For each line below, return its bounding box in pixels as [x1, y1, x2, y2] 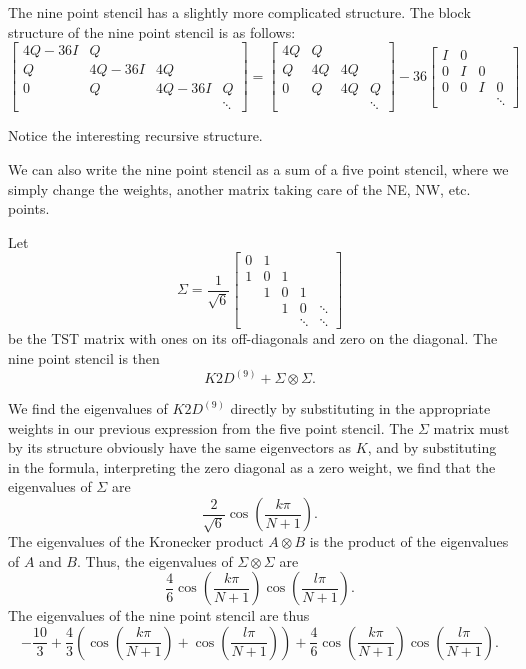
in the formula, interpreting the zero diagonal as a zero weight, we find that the [8, 456, 496, 477]
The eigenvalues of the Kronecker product [8, 531, 264, 552]
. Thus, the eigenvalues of [77, 550, 233, 571]
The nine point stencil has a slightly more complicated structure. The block [8, 2, 471, 22]
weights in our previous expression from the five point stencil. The [8, 417, 414, 438]
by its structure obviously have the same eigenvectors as [8, 437, 352, 458]
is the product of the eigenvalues [309, 531, 509, 552]
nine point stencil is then [8, 348, 160, 369]
